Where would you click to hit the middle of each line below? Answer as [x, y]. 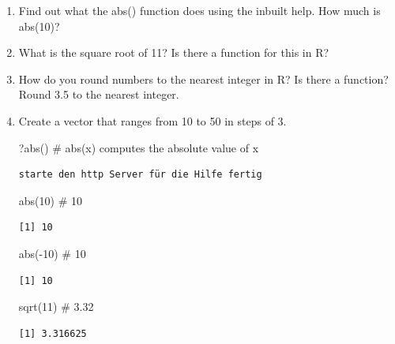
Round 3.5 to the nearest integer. [99, 94]
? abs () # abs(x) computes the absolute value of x [139, 147]
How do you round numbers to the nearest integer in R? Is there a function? [203, 79]
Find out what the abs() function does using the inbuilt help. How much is [199, 10]
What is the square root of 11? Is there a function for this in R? [174, 52]
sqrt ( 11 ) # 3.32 [56, 307]
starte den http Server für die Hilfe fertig [140, 175]
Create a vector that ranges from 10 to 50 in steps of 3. [152, 120]
